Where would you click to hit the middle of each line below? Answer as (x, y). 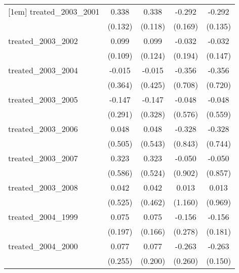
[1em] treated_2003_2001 (54, 11)
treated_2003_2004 (43, 70)
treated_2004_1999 (43, 217)
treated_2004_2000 (43, 246)
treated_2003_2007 (43, 158)
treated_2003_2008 (43, 187)
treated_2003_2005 (43, 99)
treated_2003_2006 (43, 129)
